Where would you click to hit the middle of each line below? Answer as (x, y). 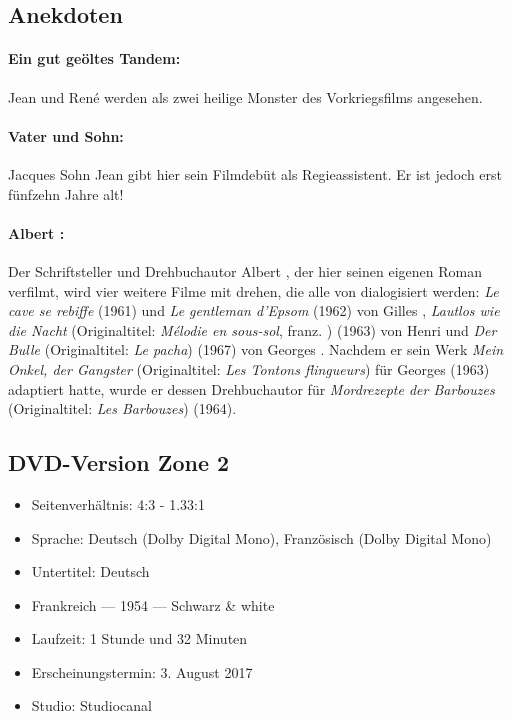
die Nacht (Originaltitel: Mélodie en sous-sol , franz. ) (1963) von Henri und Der (252, 329)
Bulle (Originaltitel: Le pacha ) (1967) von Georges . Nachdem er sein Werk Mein (256, 349)
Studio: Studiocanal (92, 705)
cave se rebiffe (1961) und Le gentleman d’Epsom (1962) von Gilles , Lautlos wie (254, 310)
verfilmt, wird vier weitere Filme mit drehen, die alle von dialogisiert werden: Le (253, 290)
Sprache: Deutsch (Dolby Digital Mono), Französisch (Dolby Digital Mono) (261, 537)
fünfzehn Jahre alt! (66, 193)
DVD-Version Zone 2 (119, 462)
